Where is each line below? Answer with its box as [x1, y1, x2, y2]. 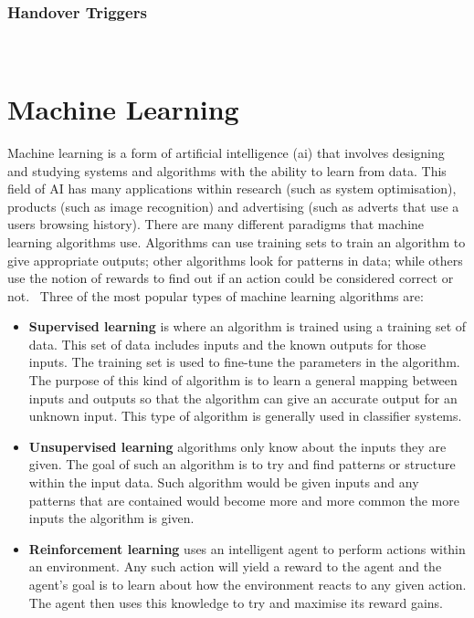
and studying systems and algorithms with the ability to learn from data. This [7, 161, 447, 180]
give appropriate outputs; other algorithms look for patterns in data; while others [7, 250, 463, 269]
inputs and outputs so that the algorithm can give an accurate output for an [28, 388, 458, 407]
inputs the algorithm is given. [28, 508, 195, 528]
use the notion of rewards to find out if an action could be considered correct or [7, 268, 454, 288]
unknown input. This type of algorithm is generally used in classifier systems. [28, 406, 462, 425]
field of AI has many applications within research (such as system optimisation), [7, 179, 457, 198]
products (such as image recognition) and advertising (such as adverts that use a [7, 196, 459, 215]
